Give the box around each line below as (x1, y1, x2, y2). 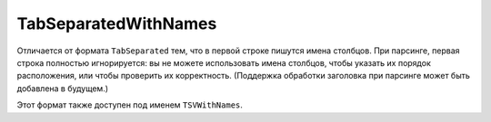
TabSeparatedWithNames (16, 14, 217, 33)
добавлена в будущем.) (16, 82, 109, 94)
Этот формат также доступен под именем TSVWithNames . (16, 99, 243, 110)
